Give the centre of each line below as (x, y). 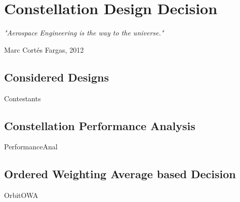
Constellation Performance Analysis (100, 125)
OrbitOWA (21, 195)
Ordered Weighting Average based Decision (120, 174)
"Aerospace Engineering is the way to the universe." (84, 33)
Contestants (23, 98)
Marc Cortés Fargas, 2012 (44, 49)
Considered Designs (56, 77)
